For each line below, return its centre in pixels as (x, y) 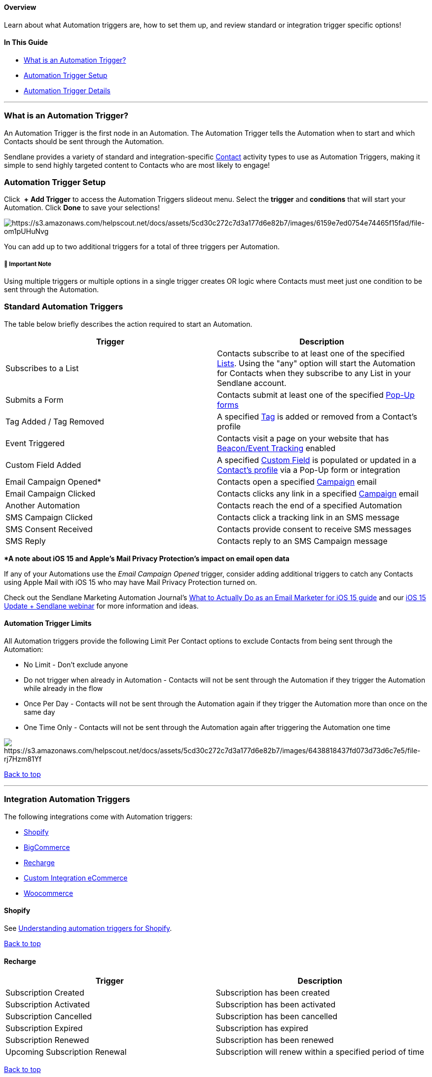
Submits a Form (35, 400)
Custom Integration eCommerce (76, 878)
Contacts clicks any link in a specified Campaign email (318, 493)
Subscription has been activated (276, 1005)
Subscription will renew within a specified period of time (320, 1052)
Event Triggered (35, 443)
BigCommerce (47, 847)
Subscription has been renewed (275, 1040)
